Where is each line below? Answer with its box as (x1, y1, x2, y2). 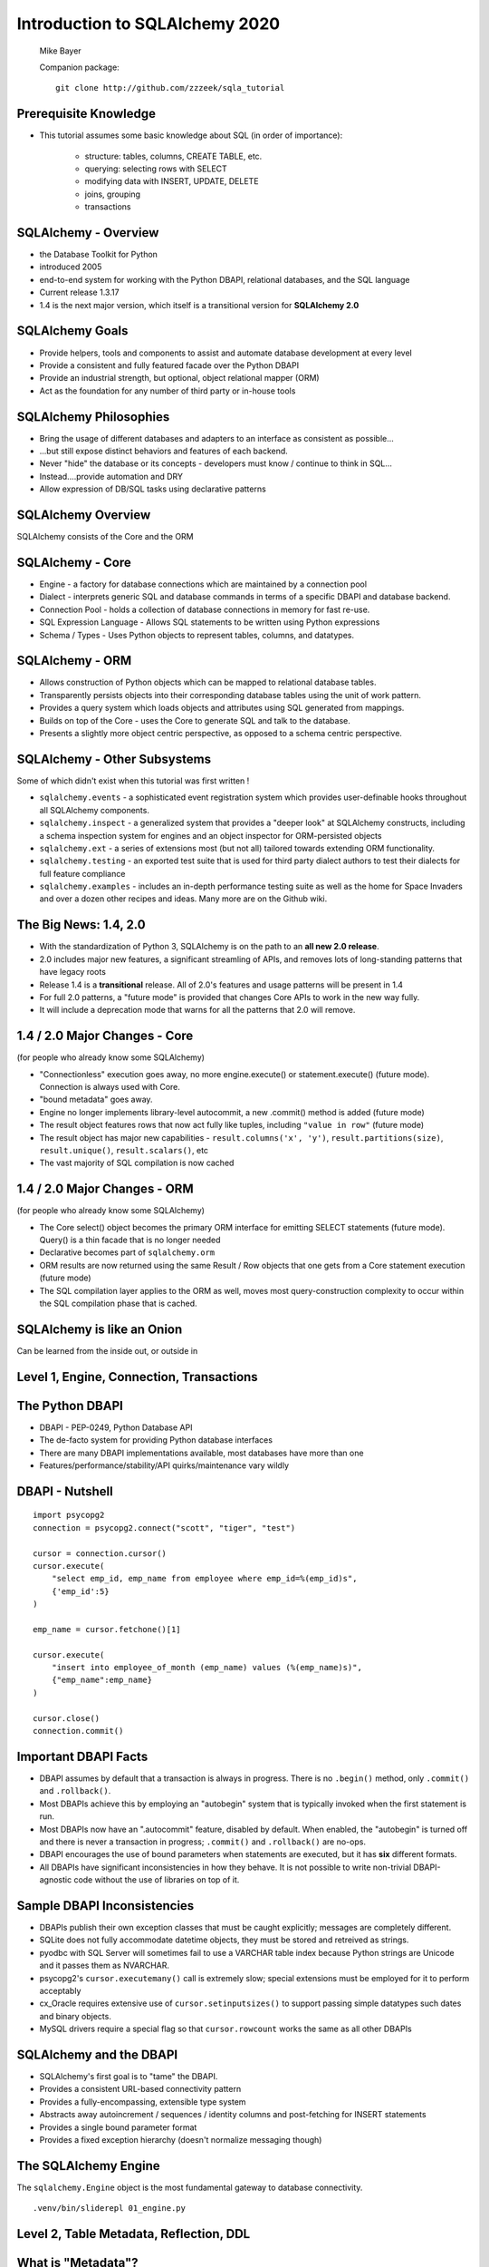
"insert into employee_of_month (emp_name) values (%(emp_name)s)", (51, 1662, 362, 1673)
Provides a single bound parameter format (39, 2122, 197, 2133)
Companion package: (39, 62, 120, 73)
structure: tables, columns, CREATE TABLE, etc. (84, 151, 263, 161)
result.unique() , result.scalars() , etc (39, 1144, 208, 1155)
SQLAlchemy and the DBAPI (16, 2047, 178, 2062)
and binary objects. (39, 2010, 112, 2021)
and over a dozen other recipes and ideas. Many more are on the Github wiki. (39, 893, 328, 904)
